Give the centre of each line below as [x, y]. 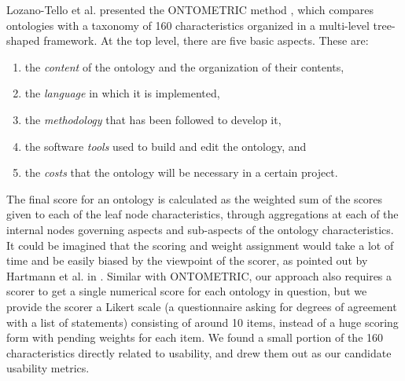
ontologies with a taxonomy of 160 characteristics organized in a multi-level [188, 25]
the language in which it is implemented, [122, 93]
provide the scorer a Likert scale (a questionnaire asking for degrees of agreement [202, 306]
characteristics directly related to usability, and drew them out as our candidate [199, 352]
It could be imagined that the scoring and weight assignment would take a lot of [200, 245]
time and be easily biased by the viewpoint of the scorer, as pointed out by [187, 260]
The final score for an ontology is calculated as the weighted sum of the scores [195, 198]
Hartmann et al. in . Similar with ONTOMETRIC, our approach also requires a [199, 275]
